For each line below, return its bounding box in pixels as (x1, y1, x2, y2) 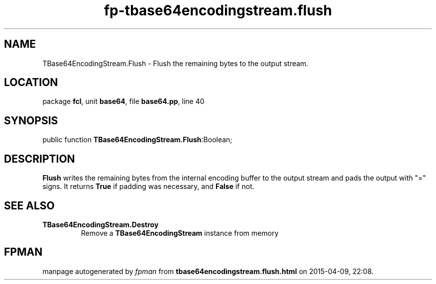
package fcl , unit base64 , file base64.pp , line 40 (42, 97, 205, 106)
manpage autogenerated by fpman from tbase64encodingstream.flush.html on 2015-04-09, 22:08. (42, 267, 374, 276)
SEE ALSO (4, 199, 55, 212)
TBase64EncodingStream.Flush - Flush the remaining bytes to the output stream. (42, 59, 309, 68)
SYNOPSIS (4, 114, 58, 127)
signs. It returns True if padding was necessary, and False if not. (42, 182, 254, 191)
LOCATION (4, 76, 58, 89)
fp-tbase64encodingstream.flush (104, 2, 332, 19)
